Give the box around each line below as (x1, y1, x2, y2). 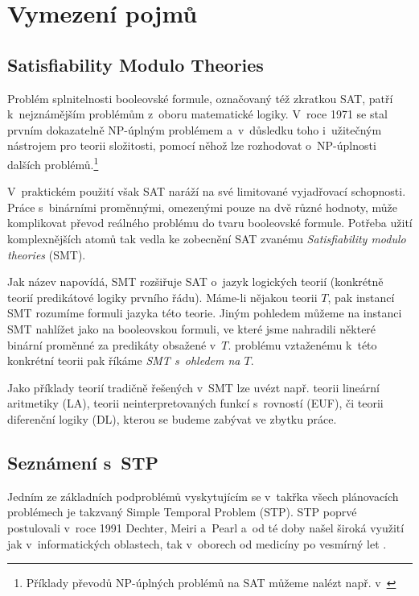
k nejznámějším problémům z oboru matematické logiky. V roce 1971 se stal (7, 106, 388, 122)
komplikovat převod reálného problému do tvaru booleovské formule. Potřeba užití (7, 214, 413, 231)
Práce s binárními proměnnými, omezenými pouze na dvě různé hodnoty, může (7, 198, 397, 215)
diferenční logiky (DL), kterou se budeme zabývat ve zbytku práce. (7, 410, 337, 427)
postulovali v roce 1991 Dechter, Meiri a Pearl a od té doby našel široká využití (7, 519, 405, 536)
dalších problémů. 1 (7, 153, 99, 172)
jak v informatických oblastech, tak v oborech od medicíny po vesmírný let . (7, 535, 387, 552)
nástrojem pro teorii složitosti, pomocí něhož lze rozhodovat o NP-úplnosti (7, 137, 376, 154)
